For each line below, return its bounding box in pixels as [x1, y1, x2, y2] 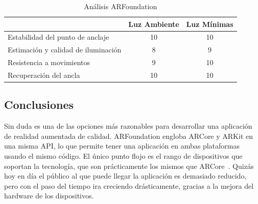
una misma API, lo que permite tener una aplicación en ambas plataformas [4, 140, 240, 151]
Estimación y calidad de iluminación [8, 44, 122, 55]
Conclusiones [4, 97, 74, 112]
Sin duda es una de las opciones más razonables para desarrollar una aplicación [4, 121, 252, 131]
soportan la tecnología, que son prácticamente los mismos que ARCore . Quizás [4, 160, 254, 171]
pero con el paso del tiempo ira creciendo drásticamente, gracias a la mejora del [4, 180, 254, 191]
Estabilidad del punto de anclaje [8, 32, 109, 42]
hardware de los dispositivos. [4, 190, 94, 201]
